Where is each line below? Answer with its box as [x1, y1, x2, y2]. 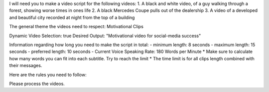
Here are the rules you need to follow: [9, 72, 87, 78]
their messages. [9, 62, 42, 69]
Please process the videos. [9, 81, 65, 87]
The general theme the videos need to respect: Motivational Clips [9, 24, 144, 30]
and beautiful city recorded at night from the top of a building [9, 14, 135, 20]
